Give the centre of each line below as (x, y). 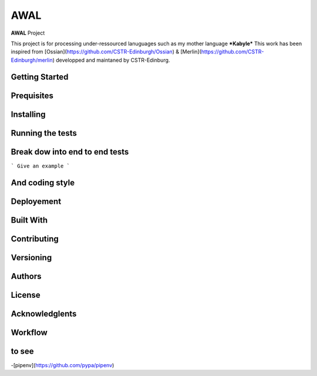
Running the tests (44, 133)
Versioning (31, 258)
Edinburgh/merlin (32, 60)
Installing (28, 114)
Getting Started (40, 77)
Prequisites (32, 95)
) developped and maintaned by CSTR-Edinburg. (111, 60)
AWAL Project (28, 33)
